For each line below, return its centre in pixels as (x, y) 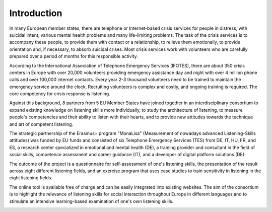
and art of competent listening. (41, 124)
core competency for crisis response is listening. (60, 94)
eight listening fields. (31, 178)
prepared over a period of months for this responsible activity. (74, 56)
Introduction (36, 13)
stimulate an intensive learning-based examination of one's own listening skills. (91, 201)
